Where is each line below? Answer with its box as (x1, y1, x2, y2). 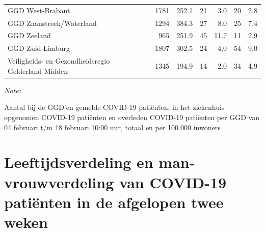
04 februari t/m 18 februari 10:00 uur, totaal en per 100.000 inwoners (4, 122, 221, 132)
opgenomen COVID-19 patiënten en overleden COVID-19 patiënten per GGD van (4, 112, 259, 122)
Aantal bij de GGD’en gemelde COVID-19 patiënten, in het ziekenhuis (4, 102, 225, 112)
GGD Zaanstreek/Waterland (8, 17, 97, 28)
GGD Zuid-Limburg (8, 43, 70, 53)
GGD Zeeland (8, 30, 51, 41)
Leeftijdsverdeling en (4, 152, 153, 172)
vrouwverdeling (4, 171, 114, 192)
